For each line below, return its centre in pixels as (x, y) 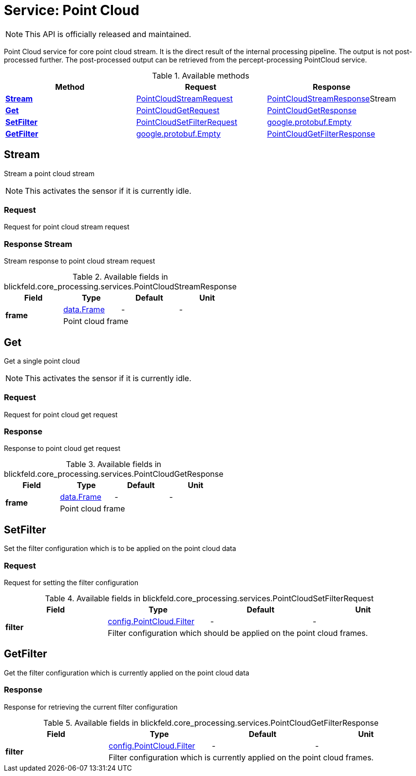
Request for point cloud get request (61, 414)
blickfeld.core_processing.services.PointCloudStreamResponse (120, 287)
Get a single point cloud (42, 361)
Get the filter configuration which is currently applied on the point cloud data (127, 673)
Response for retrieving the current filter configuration (91, 707)
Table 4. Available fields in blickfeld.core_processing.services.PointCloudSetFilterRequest (209, 599)
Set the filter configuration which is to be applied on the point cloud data (120, 549)
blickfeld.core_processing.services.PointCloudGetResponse (114, 474)
